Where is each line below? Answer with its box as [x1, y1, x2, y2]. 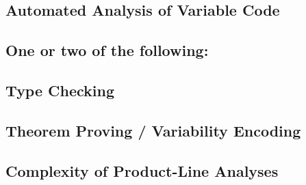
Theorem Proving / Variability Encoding [5, 119, 301, 141]
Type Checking [5, 79, 115, 100]
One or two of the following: [5, 40, 209, 61]
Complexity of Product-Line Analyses [5, 160, 279, 181]
